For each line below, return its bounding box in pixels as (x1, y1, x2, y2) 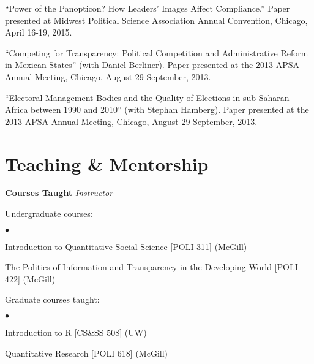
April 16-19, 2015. (5, 26, 72, 39)
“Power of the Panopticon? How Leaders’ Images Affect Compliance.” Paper (5, 2, 290, 14)
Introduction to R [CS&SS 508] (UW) (5, 326, 147, 339)
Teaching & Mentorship (5, 151, 209, 176)
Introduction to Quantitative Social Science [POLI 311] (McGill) (5, 240, 247, 252)
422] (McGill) (5, 272, 56, 285)
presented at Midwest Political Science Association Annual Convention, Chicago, (5, 13, 308, 26)
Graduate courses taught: (5, 293, 100, 306)
